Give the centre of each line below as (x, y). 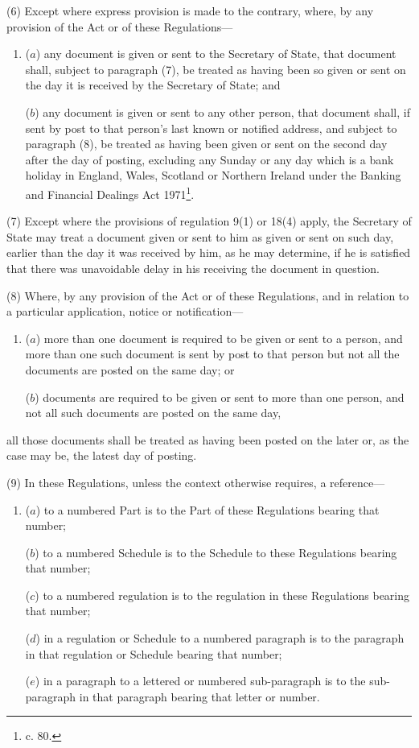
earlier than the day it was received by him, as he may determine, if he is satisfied (209, 252)
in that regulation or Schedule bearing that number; (154, 653)
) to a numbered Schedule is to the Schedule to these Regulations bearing (216, 552)
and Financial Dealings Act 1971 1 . (110, 192)
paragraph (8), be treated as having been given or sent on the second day (206, 144)
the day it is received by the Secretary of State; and (153, 85)
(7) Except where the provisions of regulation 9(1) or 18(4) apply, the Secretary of (209, 221)
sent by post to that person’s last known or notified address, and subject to (211, 128)
